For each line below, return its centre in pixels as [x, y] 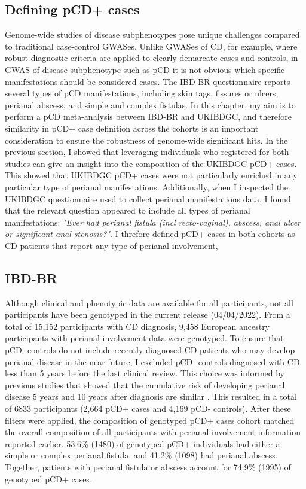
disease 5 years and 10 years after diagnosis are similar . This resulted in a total [151, 397]
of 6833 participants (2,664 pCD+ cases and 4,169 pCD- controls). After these [148, 408]
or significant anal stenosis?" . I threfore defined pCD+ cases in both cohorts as [150, 234]
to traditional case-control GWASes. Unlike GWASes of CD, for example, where [151, 46]
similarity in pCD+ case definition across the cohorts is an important [132, 128]
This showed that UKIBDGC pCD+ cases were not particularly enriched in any [151, 175]
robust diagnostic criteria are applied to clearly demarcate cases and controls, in [152, 58]
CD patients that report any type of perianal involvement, [111, 245]
